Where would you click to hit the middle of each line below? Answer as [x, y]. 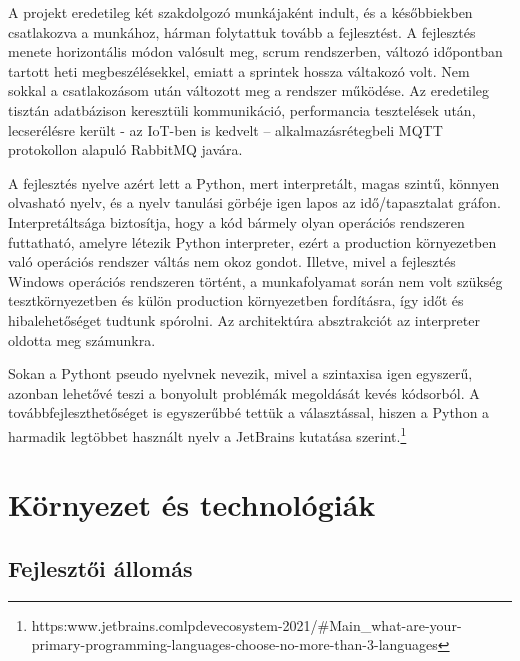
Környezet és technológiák [192, 504]
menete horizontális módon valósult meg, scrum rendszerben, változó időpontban [255, 51]
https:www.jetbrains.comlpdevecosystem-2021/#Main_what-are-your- [246, 624]
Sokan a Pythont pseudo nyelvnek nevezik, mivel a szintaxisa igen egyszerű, [240, 373]
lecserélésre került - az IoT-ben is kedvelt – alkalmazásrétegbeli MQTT [225, 129]
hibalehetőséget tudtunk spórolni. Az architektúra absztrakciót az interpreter [244, 319]
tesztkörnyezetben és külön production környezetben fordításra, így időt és [236, 300]
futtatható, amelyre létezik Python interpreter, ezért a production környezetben [252, 241]
